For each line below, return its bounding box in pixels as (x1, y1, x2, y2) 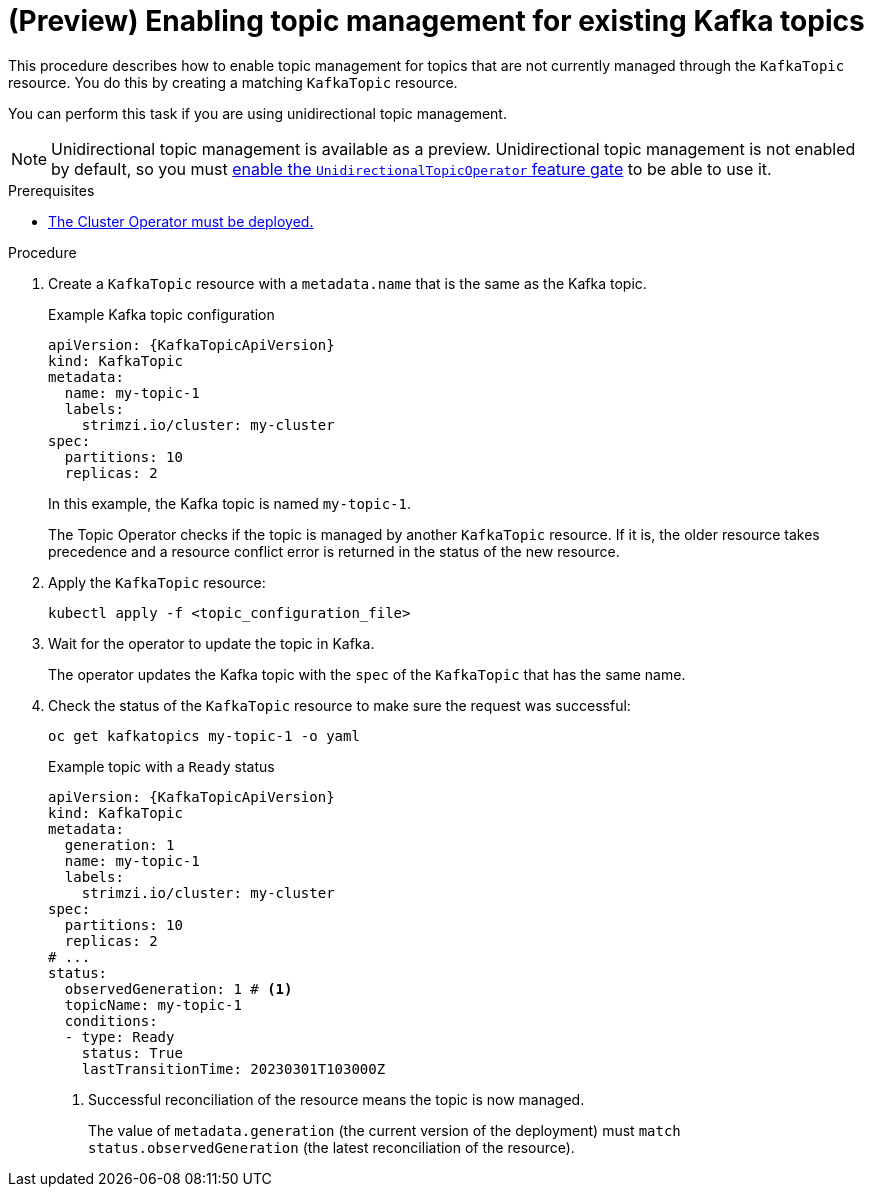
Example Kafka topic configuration (48, 305, 275, 323)
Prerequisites (8, 181, 95, 199)
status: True (81, 1044, 183, 1061)
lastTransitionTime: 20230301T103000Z (81, 1060, 386, 1077)
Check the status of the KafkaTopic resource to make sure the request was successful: (48, 696, 631, 714)
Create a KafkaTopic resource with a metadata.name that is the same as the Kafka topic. (48, 274, 647, 292)
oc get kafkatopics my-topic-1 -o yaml (48, 727, 360, 744)
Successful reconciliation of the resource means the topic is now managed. (88, 1090, 585, 1108)
